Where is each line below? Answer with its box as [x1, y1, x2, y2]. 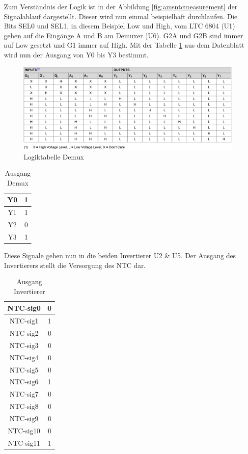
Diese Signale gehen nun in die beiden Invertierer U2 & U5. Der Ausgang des [4, 250, 236, 260]
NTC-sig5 [9, 364, 39, 374]
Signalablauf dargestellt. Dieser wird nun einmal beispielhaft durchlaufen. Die [4, 11, 238, 21]
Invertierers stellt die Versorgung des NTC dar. [4, 260, 146, 270]
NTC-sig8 [9, 401, 39, 411]
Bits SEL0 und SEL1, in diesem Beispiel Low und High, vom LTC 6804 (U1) [4, 21, 235, 31]
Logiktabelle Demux [24, 151, 84, 161]
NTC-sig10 [7, 425, 40, 435]
